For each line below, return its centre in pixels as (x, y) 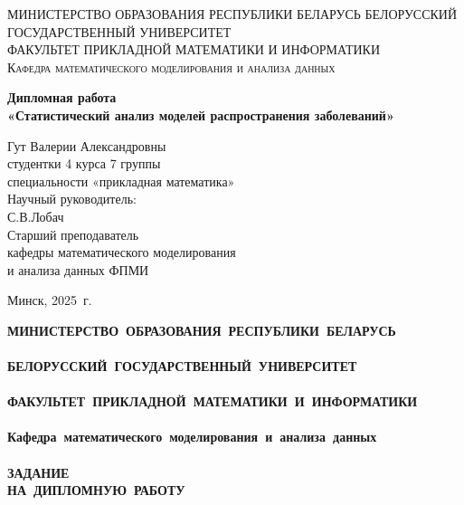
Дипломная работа (62, 97)
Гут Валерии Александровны (87, 145)
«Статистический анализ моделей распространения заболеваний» (201, 114)
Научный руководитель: (72, 199)
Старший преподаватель (73, 234)
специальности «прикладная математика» (121, 181)
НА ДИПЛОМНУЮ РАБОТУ (96, 490)
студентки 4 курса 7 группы (84, 163)
